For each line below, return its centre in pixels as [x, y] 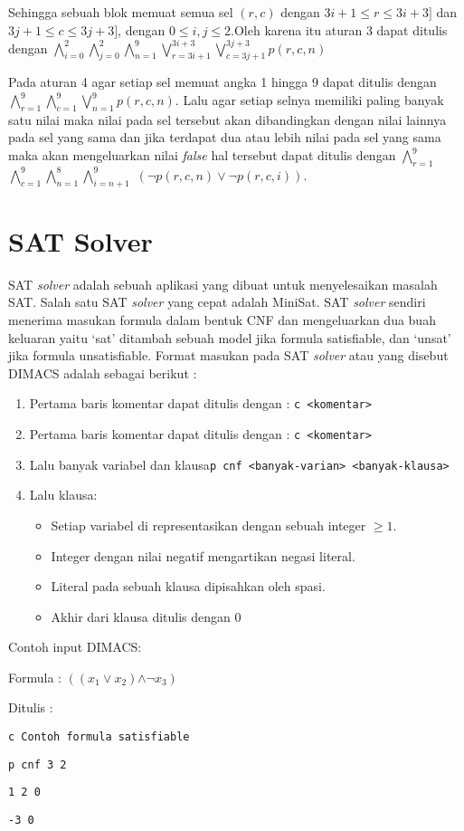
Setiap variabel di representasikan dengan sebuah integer [208, 525]
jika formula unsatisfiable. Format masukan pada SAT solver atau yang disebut [228, 355]
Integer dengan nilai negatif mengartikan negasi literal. [203, 555]
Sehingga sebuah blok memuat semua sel [121, 12]
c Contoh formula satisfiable [99, 737]
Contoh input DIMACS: [75, 647]
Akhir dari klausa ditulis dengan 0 [146, 616]
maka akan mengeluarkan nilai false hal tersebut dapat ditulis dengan [202, 155]
